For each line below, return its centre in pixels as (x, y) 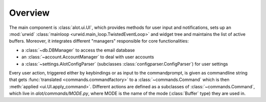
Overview (29, 13)
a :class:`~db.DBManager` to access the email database (78, 50)
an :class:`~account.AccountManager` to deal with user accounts (88, 57)
